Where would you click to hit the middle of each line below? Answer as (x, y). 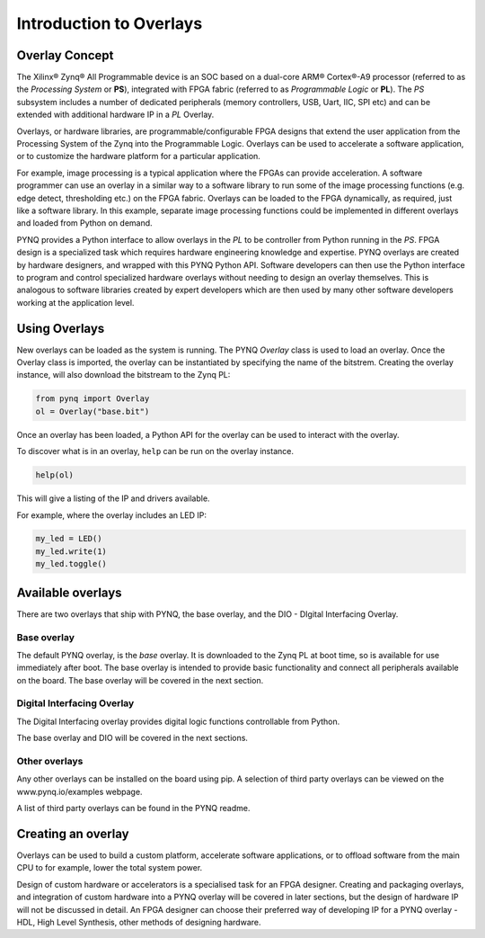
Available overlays (69, 592)
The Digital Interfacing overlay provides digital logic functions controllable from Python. (178, 721)
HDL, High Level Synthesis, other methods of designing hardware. (139, 922)
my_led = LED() (69, 539)
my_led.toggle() (71, 564)
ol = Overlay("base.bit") (93, 411)
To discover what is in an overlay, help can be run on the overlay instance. (155, 451)
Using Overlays (61, 328)
